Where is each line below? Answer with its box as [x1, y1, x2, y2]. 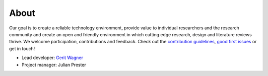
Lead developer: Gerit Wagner [21, 55, 83, 61]
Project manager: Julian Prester [21, 62, 86, 68]
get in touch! [9, 45, 35, 52]
